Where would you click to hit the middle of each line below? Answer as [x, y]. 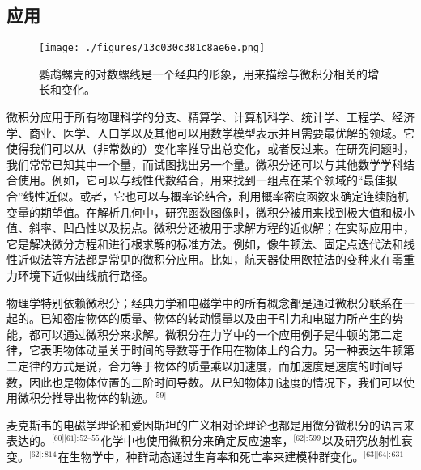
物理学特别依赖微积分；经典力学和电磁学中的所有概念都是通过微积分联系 [199, 302]
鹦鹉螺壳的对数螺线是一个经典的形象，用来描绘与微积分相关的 [203, 73]
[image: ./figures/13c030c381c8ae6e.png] [152, 48]
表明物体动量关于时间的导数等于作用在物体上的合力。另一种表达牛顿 [221, 350]
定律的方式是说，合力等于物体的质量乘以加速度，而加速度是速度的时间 [204, 365]
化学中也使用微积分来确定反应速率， [197, 440]
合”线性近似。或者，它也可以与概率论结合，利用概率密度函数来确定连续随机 [208, 196]
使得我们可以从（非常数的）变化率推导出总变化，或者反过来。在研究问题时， [210, 148]
